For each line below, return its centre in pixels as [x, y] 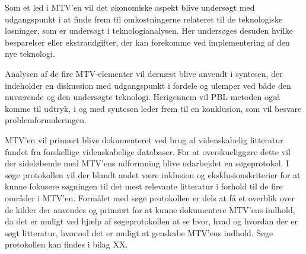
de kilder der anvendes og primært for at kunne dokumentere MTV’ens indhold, [150, 209]
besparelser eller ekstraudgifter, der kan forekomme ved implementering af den [147, 42]
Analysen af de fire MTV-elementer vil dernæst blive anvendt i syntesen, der [144, 73]
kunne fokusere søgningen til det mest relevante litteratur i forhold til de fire [144, 186]
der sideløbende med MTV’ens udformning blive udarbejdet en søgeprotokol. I [147, 163]
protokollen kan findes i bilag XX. [66, 244]
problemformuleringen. [46, 120]
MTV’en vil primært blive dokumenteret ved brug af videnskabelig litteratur [144, 139]
